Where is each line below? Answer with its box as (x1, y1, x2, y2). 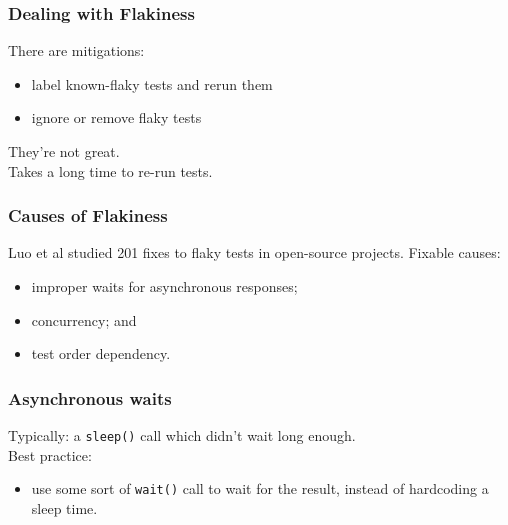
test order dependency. (31, 343, 171, 364)
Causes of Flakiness (8, 203, 168, 228)
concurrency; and (31, 309, 137, 330)
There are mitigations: (8, 40, 145, 61)
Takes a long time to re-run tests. (8, 160, 213, 181)
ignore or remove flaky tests (31, 107, 202, 128)
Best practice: (8, 444, 92, 465)
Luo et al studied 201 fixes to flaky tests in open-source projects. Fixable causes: (8, 242, 501, 263)
